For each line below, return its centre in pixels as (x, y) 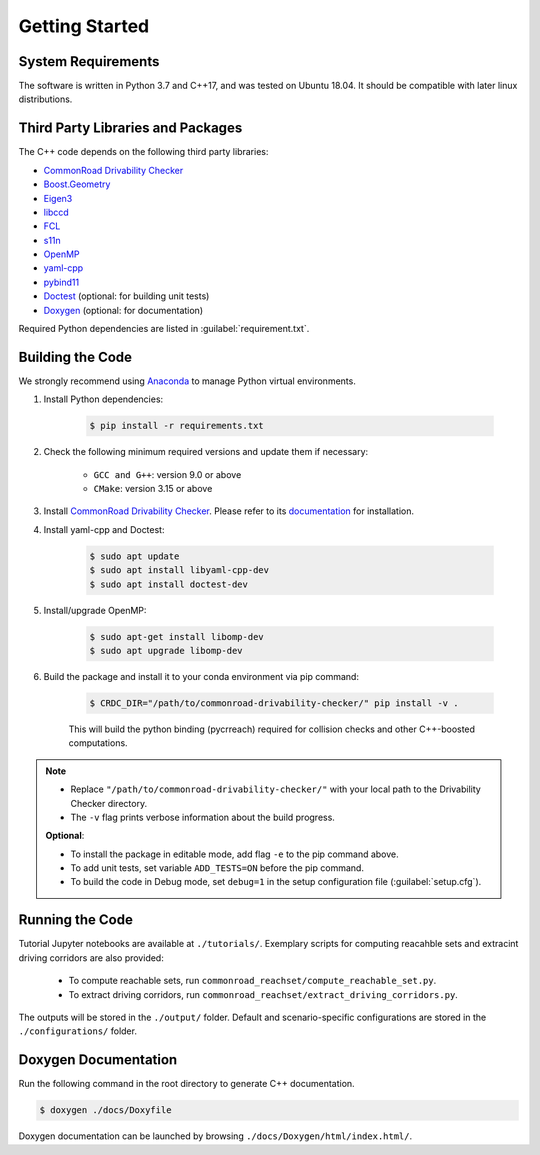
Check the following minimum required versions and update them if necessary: (206, 452)
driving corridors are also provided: (91, 957)
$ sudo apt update (134, 556)
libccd (56, 212)
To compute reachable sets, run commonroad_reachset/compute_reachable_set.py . (252, 981)
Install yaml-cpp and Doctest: (104, 529)
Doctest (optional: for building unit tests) (126, 296)
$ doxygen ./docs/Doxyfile (105, 1110)
